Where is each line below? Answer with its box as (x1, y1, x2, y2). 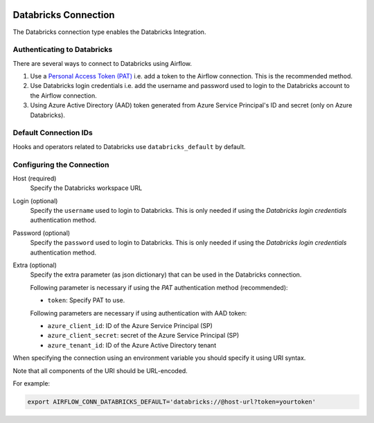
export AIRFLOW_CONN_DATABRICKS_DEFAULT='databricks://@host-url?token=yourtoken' (27, 397, 317, 406)
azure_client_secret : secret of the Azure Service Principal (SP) (47, 331, 240, 340)
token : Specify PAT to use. (47, 296, 125, 304)
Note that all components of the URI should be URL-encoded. (12, 366, 188, 374)
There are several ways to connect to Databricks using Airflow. (12, 59, 193, 67)
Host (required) (12, 174, 57, 182)
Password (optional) (12, 229, 71, 237)
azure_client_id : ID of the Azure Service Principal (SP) (47, 321, 213, 329)
